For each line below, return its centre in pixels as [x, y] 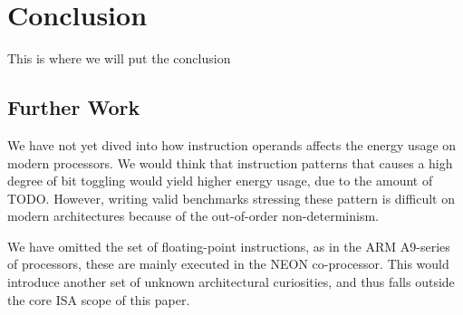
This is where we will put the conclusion [119, 58]
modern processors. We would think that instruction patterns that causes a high [230, 162]
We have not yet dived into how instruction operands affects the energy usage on [232, 144]
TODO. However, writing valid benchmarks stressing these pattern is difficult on [231, 198]
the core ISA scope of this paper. [99, 299]
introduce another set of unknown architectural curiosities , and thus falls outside [231, 282]
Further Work [74, 107]
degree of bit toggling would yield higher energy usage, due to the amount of [220, 181]
